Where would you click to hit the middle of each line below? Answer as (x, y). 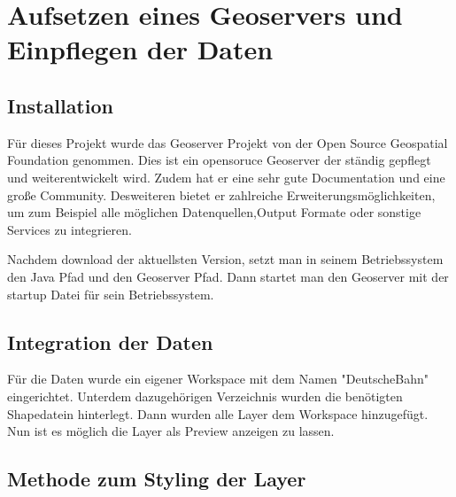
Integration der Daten (110, 342)
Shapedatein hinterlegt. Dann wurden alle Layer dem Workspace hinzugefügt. (218, 413)
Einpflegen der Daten (140, 49)
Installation (60, 105)
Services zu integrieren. (70, 229)
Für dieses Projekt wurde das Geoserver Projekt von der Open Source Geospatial (228, 142)
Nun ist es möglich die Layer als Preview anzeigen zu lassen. (171, 431)
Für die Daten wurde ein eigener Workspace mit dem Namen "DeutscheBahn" (218, 379)
